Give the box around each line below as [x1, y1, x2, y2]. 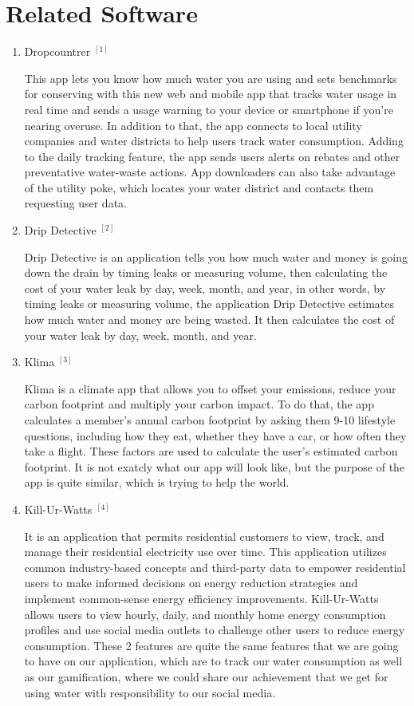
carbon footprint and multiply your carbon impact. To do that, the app [24, 396, 374, 412]
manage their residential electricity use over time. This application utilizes [24, 543, 387, 560]
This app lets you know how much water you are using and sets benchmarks [24, 69, 397, 86]
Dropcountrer [24, 43, 91, 60]
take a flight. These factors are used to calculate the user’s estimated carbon [24, 443, 398, 459]
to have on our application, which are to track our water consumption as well [24, 653, 403, 669]
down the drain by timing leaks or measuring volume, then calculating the [24, 264, 388, 281]
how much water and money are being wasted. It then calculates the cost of [24, 311, 395, 328]
